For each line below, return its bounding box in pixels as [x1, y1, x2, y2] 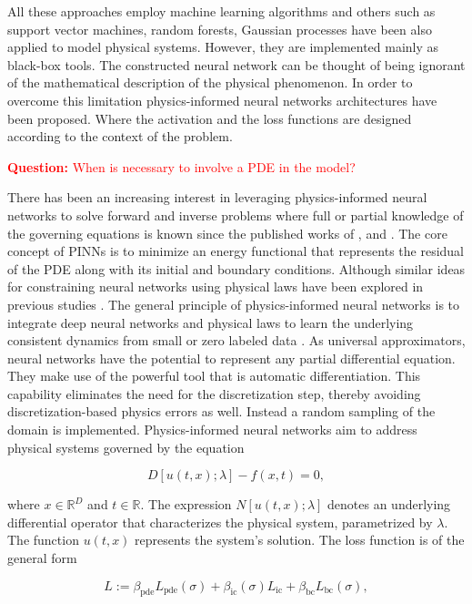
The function [7, 530, 79, 549]
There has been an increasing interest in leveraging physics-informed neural [7, 188, 427, 207]
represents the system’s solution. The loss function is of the [135, 530, 465, 549]
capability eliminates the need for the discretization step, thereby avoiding [7, 384, 421, 403]
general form [7, 548, 77, 568]
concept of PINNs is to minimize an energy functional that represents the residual [7, 241, 464, 261]
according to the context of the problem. [7, 127, 233, 146]
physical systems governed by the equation [7, 437, 245, 456]
